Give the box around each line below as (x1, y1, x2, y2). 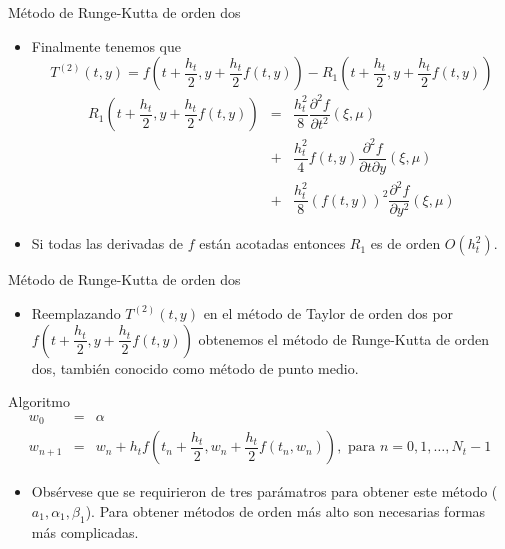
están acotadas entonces (199, 233, 346, 254)
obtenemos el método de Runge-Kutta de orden (198, 328, 489, 349)
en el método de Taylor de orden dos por (203, 302, 454, 323)
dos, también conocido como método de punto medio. (31, 357, 359, 378)
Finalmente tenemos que (31, 35, 181, 56)
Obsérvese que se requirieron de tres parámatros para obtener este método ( (31, 481, 498, 502)
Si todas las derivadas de (31, 233, 183, 254)
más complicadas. (31, 521, 139, 542)
